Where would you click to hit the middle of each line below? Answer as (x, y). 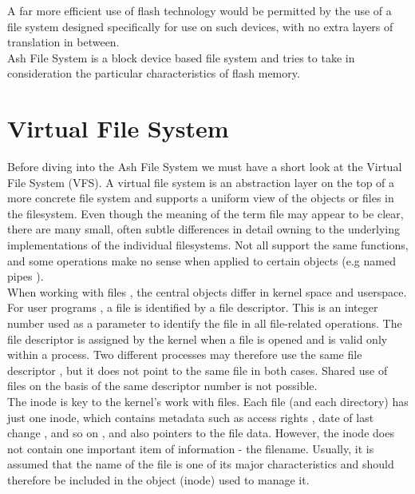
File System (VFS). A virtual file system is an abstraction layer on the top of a (201, 182)
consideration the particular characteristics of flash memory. (154, 73)
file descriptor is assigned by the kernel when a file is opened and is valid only (198, 339)
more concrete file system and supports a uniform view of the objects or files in (201, 198)
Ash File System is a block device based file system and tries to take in (181, 57)
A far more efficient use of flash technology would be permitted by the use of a (200, 10)
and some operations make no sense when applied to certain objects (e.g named (202, 260)
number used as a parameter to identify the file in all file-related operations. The (205, 323)
